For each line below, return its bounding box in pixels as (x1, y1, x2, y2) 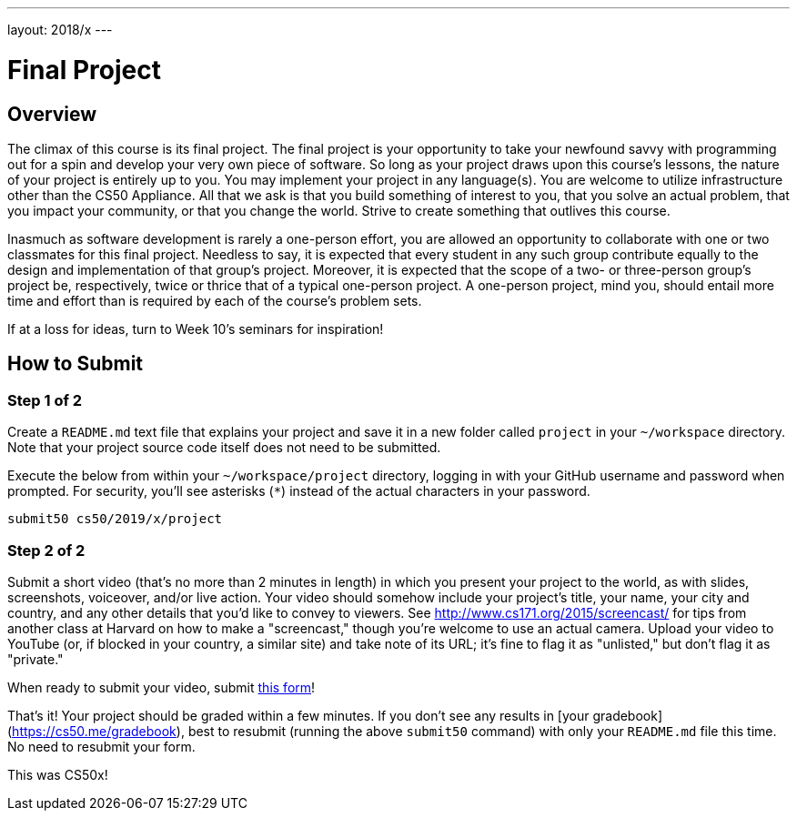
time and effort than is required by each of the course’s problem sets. (7, 292, 422, 308)
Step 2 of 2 (7, 540, 86, 560)
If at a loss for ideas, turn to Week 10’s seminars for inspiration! (7, 320, 384, 337)
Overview (7, 102, 97, 126)
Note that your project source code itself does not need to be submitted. (7, 439, 441, 456)
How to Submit (7, 352, 144, 376)
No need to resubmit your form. (7, 738, 196, 754)
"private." (7, 651, 64, 667)
